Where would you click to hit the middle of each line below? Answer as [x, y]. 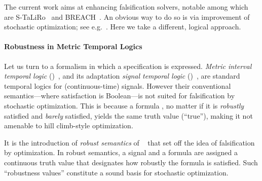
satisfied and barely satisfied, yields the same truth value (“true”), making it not [128, 115]
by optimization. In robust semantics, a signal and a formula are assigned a [121, 152]
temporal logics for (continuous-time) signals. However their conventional [118, 85]
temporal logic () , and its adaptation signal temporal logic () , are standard [122, 76]
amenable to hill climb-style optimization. [69, 125]
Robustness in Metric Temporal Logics [73, 46]
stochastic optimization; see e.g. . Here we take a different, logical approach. [123, 27]
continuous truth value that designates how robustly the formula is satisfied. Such [131, 162]
